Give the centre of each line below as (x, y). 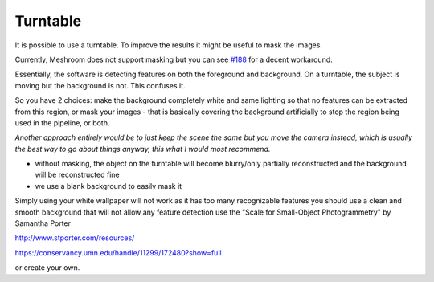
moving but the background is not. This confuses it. (100, 85)
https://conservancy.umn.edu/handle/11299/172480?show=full (118, 252)
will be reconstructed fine (77, 175)
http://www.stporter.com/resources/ (75, 238)
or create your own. (47, 268)
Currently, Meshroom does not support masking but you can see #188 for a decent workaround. (174, 59)
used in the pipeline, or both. (62, 123)
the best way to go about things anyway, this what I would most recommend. (143, 149)
